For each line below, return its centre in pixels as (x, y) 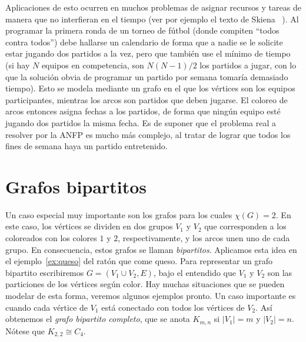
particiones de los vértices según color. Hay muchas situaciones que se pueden (145, 284)
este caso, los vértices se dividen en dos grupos (89, 226)
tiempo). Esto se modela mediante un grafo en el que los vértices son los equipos (150, 88)
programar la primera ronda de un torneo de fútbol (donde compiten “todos (142, 30)
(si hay (18, 65)
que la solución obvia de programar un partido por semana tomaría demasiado (147, 76)
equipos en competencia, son (93, 65)
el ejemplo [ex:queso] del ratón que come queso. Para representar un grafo (139, 261)
